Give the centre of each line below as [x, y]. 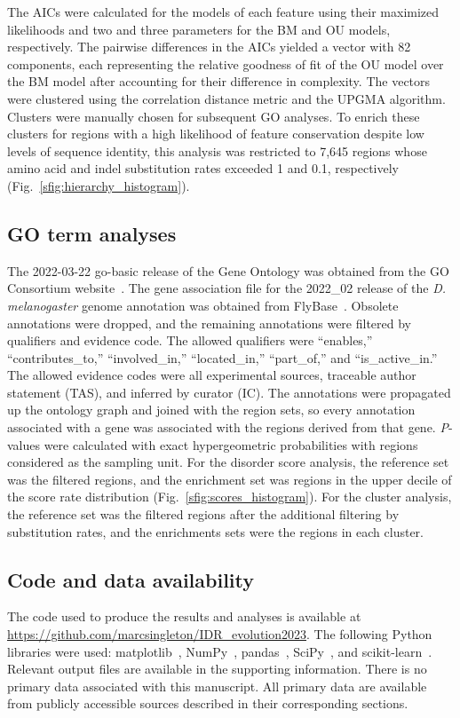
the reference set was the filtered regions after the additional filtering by [203, 514]
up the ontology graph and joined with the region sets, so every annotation [211, 410]
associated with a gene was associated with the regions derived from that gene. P [228, 427]
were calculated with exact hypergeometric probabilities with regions [231, 444]
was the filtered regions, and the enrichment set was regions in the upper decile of [230, 479]
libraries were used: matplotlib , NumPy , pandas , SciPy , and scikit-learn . [220, 651]
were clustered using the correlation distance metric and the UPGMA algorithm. [226, 98]
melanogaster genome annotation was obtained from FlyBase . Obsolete [203, 305]
